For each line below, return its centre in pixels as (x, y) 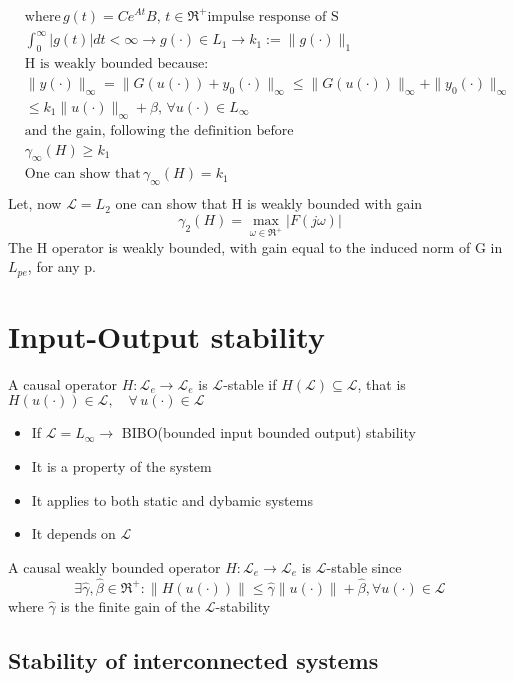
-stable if (250, 383)
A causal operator (63, 383)
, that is (381, 383)
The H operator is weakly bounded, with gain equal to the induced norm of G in (255, 246)
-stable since (364, 566)
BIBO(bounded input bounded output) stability (268, 432)
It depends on (73, 533)
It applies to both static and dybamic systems (172, 499)
